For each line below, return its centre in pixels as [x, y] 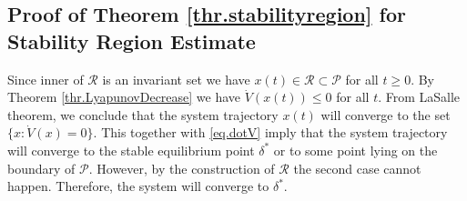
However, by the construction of [186, 168]
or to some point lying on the [355, 150]
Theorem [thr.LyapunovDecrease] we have [124, 97]
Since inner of [46, 79]
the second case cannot [357, 168]
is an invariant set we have [176, 79]
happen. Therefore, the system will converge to [138, 186]
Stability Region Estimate [132, 40]
